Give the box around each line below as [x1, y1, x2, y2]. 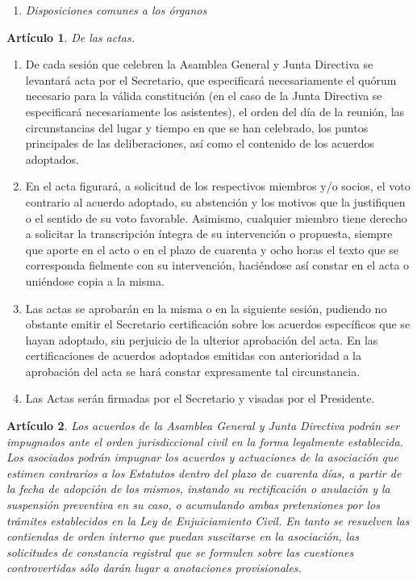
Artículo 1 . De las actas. [6, 28, 136, 45]
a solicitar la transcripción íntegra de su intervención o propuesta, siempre [25, 225, 393, 242]
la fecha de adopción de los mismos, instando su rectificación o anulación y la [6, 480, 390, 497]
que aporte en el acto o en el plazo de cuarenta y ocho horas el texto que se [25, 240, 398, 257]
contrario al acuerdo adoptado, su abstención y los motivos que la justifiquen [25, 193, 406, 210]
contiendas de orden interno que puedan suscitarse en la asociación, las [6, 528, 360, 545]
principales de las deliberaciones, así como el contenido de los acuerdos [25, 135, 375, 152]
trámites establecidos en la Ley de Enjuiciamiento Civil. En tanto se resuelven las [6, 512, 410, 529]
